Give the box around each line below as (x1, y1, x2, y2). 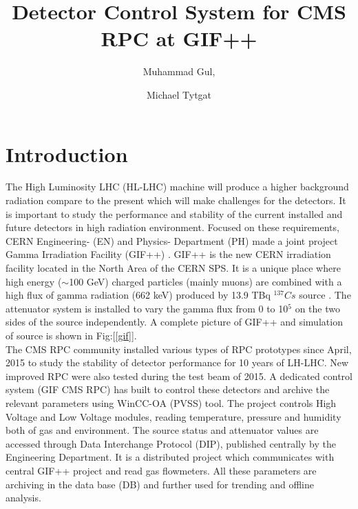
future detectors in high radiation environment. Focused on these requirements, (6, 220, 339, 234)
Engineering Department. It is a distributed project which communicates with (6, 450, 335, 464)
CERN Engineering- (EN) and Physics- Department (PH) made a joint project (6, 233, 338, 248)
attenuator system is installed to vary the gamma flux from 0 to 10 (6, 301, 288, 315)
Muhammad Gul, (143, 64, 215, 79)
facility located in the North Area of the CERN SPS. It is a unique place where (6, 261, 341, 275)
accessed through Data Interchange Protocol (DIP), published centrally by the (6, 436, 336, 450)
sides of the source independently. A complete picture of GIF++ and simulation (6, 315, 343, 329)
